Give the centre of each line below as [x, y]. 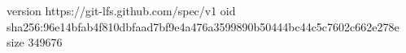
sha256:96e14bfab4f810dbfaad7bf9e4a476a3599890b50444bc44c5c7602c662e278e [203, 26]
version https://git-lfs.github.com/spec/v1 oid [121, 10]
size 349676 [35, 42]
